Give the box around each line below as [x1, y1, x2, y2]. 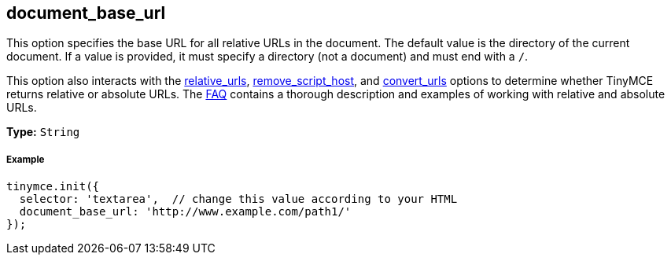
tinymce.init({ [6, 180, 100, 193]
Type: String [6, 125, 80, 139]
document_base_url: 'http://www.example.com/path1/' [19, 205, 352, 219]
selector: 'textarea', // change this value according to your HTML [19, 193, 458, 206]
